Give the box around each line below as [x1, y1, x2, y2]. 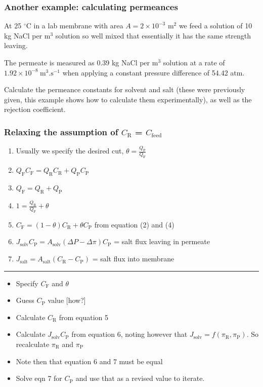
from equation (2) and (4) [94, 219, 174, 229]
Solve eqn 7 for [16, 373, 62, 383]
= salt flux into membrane [92, 253, 174, 264]
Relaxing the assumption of [4, 125, 118, 138]
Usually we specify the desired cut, [16, 145, 124, 156]
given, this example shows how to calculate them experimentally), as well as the [4, 94, 252, 104]
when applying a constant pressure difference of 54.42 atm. [62, 67, 245, 78]
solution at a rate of [163, 57, 225, 67]
